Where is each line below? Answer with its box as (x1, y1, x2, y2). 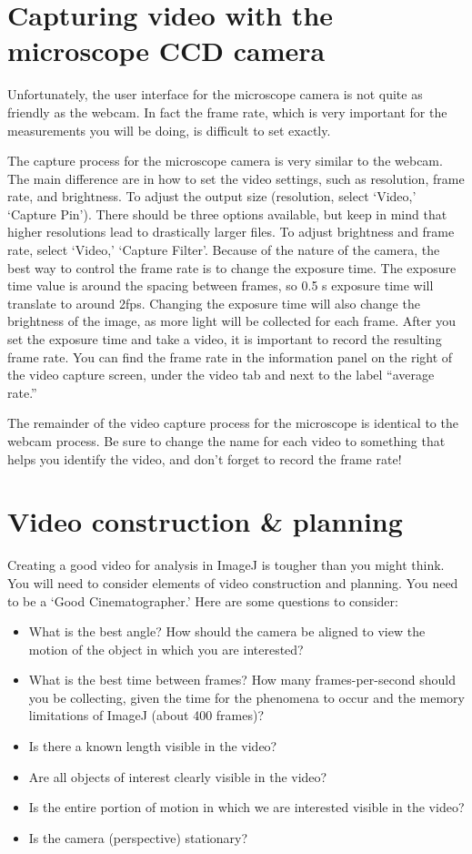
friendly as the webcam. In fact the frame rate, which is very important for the (7, 102, 447, 121)
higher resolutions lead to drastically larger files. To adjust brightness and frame (7, 222, 455, 241)
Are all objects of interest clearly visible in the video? (28, 767, 327, 786)
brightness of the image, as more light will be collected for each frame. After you (7, 311, 457, 330)
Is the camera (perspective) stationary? (28, 828, 248, 847)
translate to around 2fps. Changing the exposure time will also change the (7, 293, 420, 312)
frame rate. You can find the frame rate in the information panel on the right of (7, 347, 453, 366)
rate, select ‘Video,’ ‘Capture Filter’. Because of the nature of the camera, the (7, 240, 440, 259)
